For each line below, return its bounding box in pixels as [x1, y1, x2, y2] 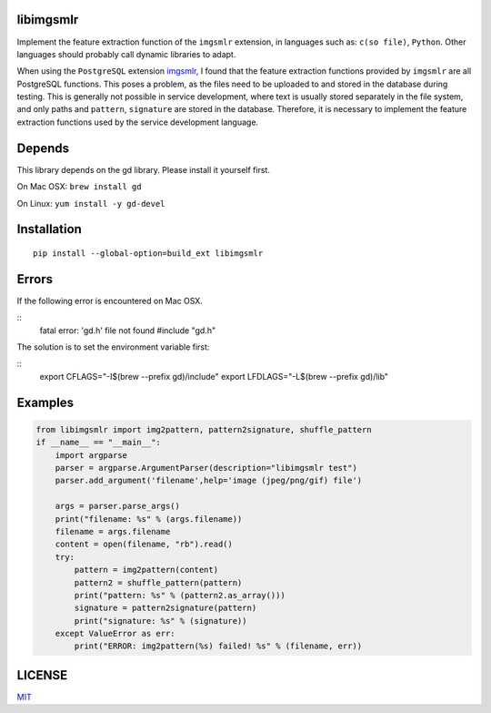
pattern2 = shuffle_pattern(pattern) [74, 577, 243, 587]
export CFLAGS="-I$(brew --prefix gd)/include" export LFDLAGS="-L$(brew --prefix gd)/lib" [39, 371, 389, 382]
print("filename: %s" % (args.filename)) [55, 514, 243, 524]
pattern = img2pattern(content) [74, 565, 218, 575]
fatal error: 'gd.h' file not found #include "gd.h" [39, 324, 216, 336]
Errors [16, 271, 54, 287]
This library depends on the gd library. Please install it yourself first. [16, 164, 270, 175]
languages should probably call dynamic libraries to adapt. [16, 48, 236, 59]
